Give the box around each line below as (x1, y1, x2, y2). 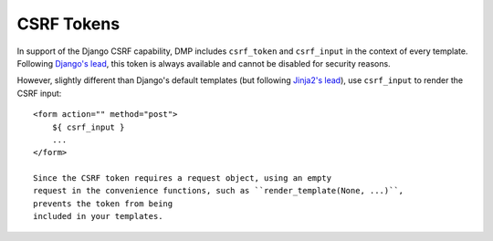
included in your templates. (33, 211, 163, 222)
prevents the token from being (33, 198, 173, 209)
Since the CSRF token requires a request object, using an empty (33, 173, 332, 183)
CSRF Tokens (16, 14, 121, 34)
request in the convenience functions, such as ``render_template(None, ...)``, (33, 185, 404, 196)
